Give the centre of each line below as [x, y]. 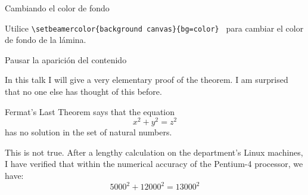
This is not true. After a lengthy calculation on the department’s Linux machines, [154, 152]
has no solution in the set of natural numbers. [88, 132]
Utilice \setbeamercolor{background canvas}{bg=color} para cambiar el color [154, 28]
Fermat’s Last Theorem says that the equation [90, 111]
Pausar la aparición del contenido [66, 59]
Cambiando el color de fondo [57, 8]
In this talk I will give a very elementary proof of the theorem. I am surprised [147, 80]
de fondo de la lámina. [46, 40]
